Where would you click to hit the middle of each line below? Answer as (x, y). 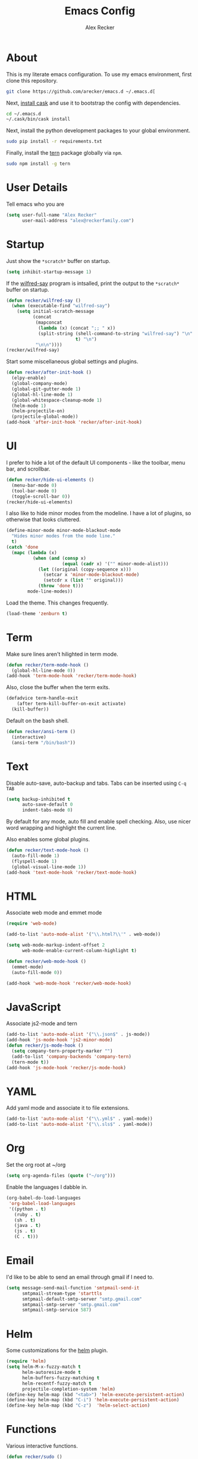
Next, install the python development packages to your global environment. (98, 131)
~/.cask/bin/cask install (38, 119)
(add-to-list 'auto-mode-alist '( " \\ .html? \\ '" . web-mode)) (84, 934)
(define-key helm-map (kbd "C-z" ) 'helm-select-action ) (78, 1405)
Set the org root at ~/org (36, 1165)
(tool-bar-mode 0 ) (34, 491)
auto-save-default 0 (47, 804)
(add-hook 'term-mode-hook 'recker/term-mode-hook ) (71, 676)
